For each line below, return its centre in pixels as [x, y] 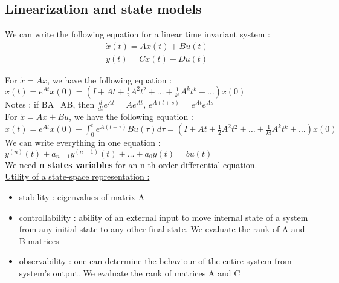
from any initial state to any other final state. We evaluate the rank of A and [162, 229]
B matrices [39, 240]
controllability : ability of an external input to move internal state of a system [163, 217]
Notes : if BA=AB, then [50, 104]
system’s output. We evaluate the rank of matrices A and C [130, 272]
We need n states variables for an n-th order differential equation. [131, 164]
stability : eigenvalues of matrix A [82, 196]
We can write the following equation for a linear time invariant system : [137, 34]
